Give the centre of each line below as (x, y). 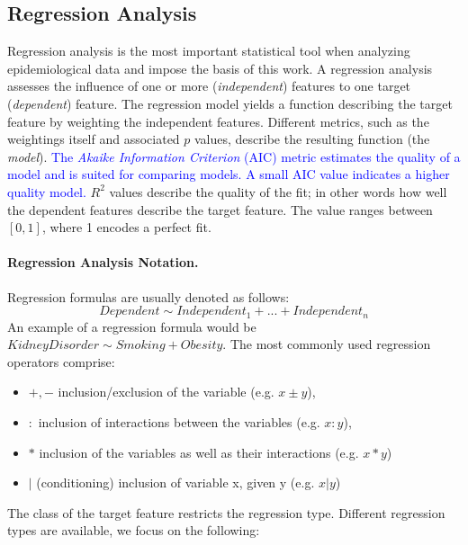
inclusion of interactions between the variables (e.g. (179, 421)
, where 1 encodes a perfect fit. (126, 227)
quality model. (47, 191)
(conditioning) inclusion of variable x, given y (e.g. (175, 482)
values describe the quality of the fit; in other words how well (278, 191)
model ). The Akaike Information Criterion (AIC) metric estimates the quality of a (234, 156)
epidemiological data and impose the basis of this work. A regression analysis (220, 68)
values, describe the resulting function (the (312, 139)
